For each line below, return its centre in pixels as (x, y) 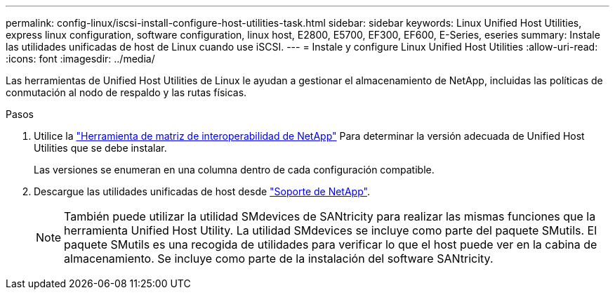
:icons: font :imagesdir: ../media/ (80, 59)
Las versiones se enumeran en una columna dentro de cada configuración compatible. (234, 170)
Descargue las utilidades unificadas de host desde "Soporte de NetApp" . (202, 191)
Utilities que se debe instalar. (100, 148)
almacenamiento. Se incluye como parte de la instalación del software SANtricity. (279, 258)
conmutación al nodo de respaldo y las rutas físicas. (126, 92)
